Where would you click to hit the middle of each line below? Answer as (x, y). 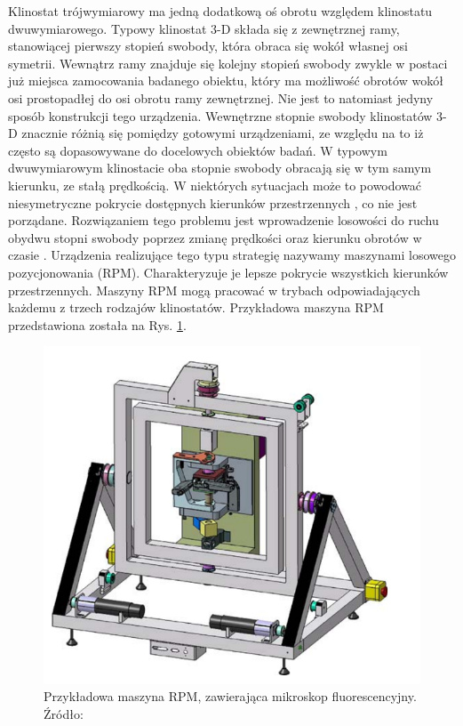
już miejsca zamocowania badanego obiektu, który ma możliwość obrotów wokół (226, 81)
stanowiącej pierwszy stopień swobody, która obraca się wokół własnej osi (208, 46)
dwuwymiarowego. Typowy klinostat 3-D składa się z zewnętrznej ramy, (204, 28)
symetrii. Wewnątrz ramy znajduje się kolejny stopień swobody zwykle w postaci (228, 63)
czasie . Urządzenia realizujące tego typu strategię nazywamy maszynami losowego (232, 255)
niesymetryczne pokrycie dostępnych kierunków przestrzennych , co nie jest (213, 202)
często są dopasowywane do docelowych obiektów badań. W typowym (198, 150)
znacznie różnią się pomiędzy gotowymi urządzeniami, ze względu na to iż (223, 133)
